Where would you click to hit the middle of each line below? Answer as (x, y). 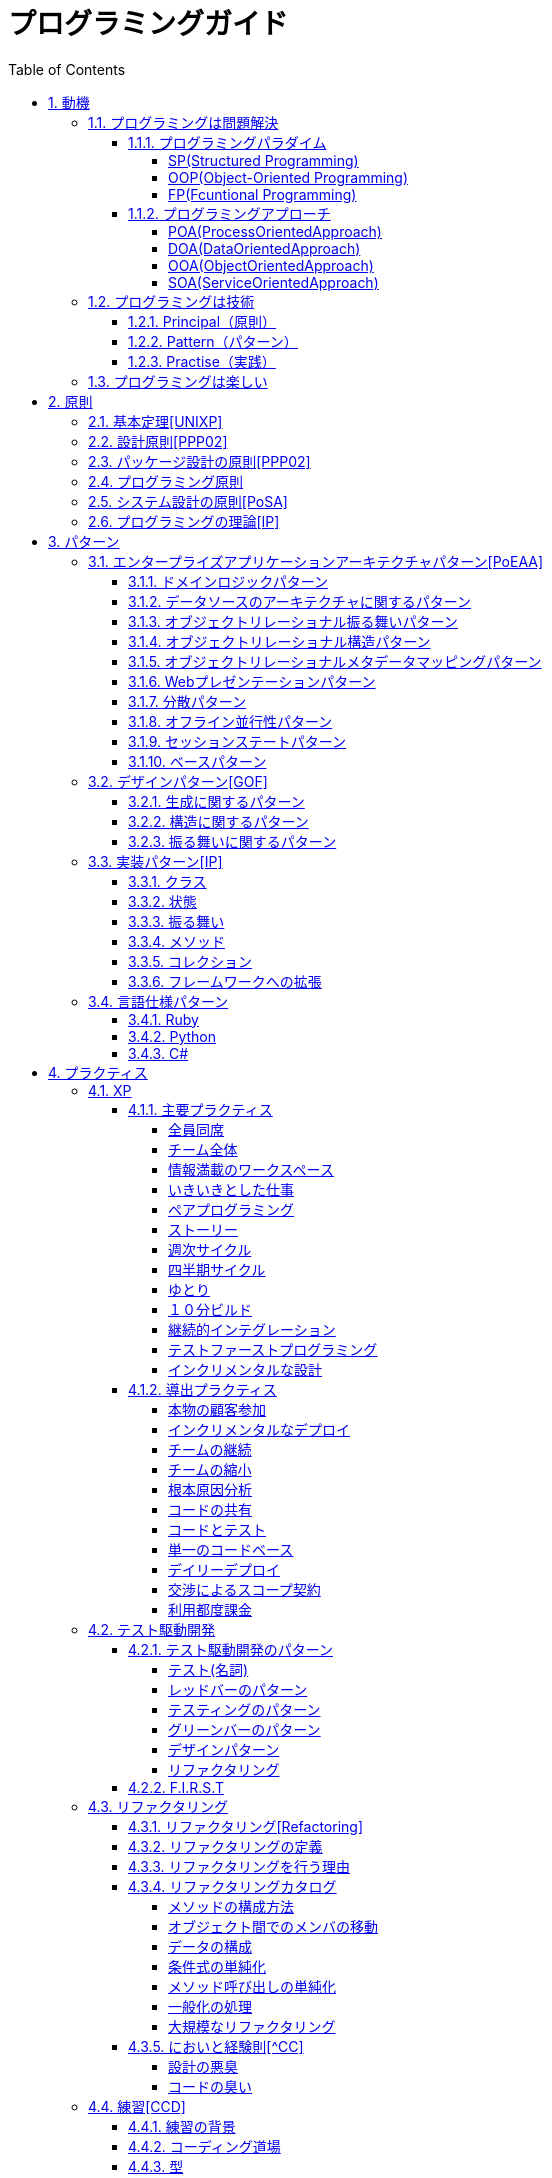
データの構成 (210, 1946)
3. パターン (84, 541)
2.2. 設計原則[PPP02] (158, 441)
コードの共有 (210, 1509)
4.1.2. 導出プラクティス (202, 1389)
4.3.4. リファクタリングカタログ (232, 1886)
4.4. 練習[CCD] (137, 2106)
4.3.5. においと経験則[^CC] (216, 2046)
